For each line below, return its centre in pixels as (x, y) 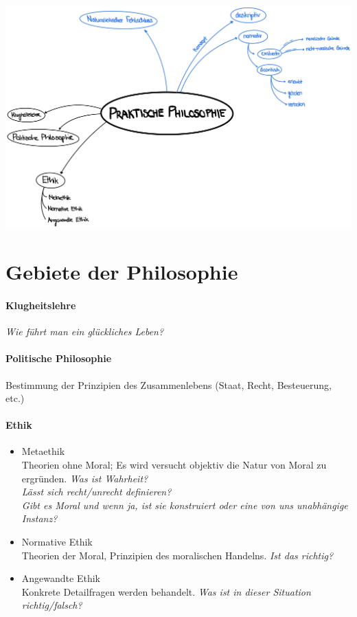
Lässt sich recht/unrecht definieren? (96, 492)
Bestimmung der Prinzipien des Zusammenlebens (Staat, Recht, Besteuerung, (169, 384)
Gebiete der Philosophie (122, 272)
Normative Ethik (57, 542)
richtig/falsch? (52, 605)
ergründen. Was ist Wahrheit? (85, 478)
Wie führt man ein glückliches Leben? (85, 332)
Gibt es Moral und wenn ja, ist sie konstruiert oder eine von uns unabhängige (185, 505)
